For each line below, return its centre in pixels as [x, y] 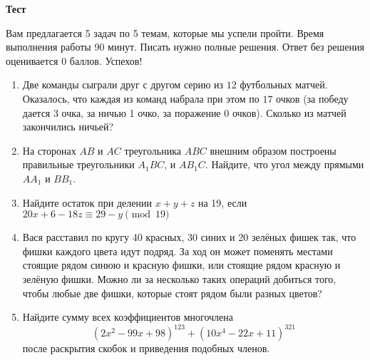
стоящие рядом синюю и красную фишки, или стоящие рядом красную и [181, 265]
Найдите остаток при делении [87, 202]
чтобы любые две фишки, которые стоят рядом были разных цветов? [172, 293]
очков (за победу [312, 98]
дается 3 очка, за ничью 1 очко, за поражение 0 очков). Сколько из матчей [184, 112]
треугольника [153, 150]
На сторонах [49, 150]
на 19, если [222, 202]
